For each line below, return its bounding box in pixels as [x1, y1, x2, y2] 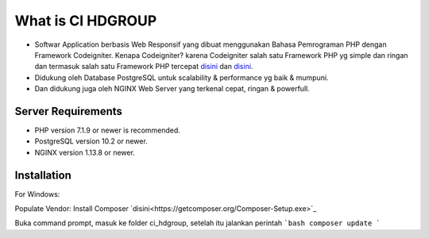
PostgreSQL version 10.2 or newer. [34, 136, 149, 146]
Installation [14, 168, 71, 182]
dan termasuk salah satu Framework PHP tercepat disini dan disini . [34, 62, 253, 71]
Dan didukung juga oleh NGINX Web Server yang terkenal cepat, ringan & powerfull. [34, 84, 310, 94]
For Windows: [14, 189, 60, 198]
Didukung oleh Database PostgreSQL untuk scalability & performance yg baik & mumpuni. [34, 72, 329, 83]
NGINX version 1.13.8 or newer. [34, 148, 135, 157]
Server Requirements [14, 104, 123, 118]
